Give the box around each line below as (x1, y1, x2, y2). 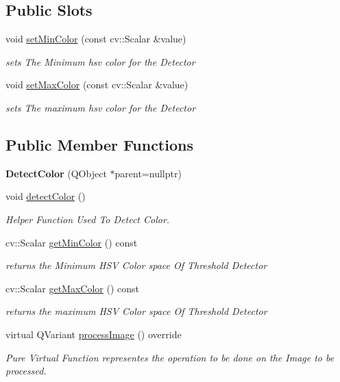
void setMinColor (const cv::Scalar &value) (5, 31, 186, 46)
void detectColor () (5, 189, 86, 203)
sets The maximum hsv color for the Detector (5, 100, 196, 114)
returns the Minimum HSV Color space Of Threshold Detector (5, 258, 267, 272)
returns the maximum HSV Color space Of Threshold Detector (5, 304, 267, 318)
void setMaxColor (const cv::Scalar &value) (5, 77, 189, 92)
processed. (5, 364, 47, 378)
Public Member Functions (5, 133, 193, 155)
